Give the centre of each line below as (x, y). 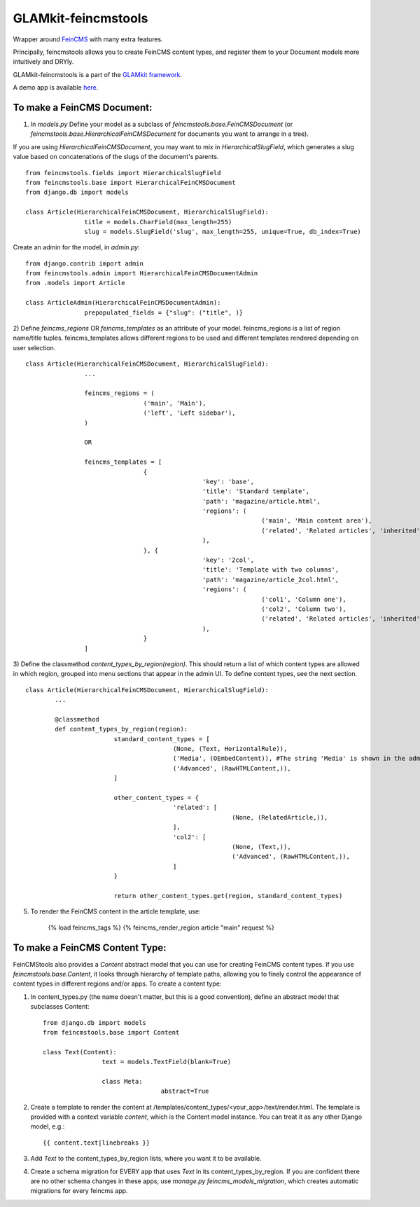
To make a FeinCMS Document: (83, 108)
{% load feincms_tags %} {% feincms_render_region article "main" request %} (161, 927)
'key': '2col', (228, 560)
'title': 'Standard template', (256, 491)
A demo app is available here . (56, 88)
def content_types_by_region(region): (121, 729)
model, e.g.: (48, 1126)
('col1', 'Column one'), (304, 599)
